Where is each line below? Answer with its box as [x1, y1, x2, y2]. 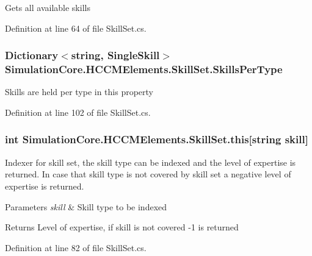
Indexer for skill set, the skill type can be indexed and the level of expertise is [5, 155, 296, 168]
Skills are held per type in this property [5, 85, 154, 98]
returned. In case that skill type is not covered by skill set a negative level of [5, 168, 291, 180]
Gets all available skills [5, 1, 90, 13]
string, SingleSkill [71, 48, 160, 63]
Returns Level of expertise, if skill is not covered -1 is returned [5, 221, 239, 233]
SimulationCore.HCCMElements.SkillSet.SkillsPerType [5, 62, 283, 77]
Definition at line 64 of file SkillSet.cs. [5, 21, 147, 34]
